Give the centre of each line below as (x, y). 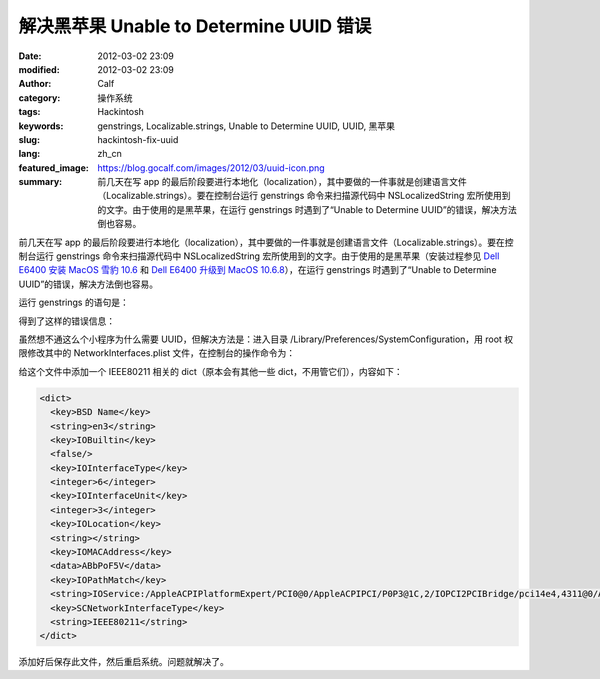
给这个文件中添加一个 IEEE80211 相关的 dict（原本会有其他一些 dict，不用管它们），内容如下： (211, 371)
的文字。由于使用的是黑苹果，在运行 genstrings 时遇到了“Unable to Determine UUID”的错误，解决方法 (307, 209)
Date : (30, 56)
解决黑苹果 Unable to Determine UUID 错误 (195, 26)
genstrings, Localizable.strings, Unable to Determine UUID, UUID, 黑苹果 (246, 126)
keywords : (41, 126)
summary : (40, 182)
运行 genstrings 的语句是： (73, 302)
